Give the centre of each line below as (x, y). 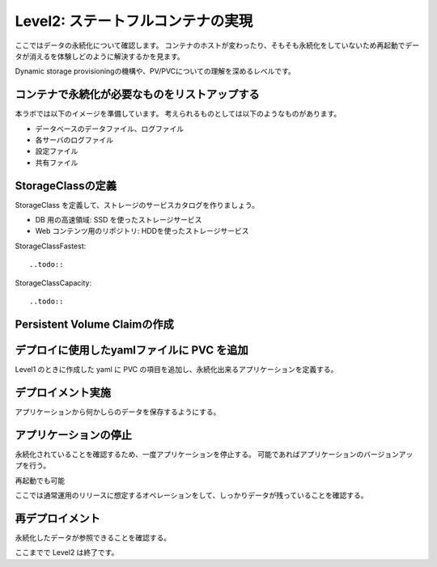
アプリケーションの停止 (74, 435)
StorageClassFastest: (51, 246)
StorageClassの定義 (66, 186)
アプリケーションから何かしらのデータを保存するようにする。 (118, 412)
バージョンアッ (388, 454)
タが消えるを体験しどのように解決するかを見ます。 (100, 56)
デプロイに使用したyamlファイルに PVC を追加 (132, 350)
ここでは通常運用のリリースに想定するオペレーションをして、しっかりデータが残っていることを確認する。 (191, 495)
